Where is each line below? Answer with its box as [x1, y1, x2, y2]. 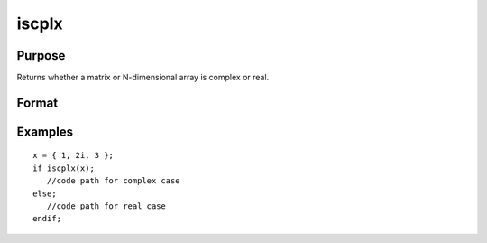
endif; [32, 213, 62, 224]
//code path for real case [46, 201, 167, 211]
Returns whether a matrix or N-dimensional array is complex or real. [16, 72, 270, 83]
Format [16, 95, 59, 110]
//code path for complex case [46, 176, 180, 186]
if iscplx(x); [32, 163, 95, 173]
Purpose [16, 48, 66, 63]
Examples [16, 124, 74, 139]
